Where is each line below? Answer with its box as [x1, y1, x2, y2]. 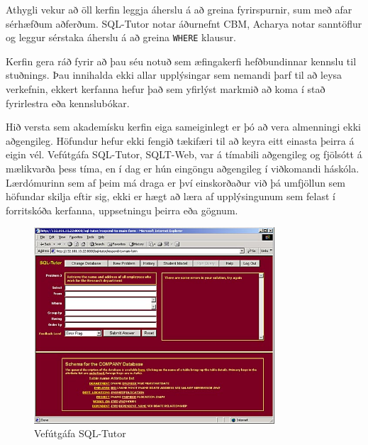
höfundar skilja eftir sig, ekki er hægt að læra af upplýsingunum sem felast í [6, 189, 335, 204]
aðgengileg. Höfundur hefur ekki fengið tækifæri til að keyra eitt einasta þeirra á [6, 133, 355, 148]
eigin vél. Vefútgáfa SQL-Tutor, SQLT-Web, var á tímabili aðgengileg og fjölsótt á [6, 147, 362, 162]
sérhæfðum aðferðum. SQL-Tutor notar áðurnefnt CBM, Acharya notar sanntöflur [6, 16, 362, 31]
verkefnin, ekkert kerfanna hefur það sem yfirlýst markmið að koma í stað [6, 82, 325, 97]
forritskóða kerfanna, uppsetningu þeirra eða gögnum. [6, 202, 238, 217]
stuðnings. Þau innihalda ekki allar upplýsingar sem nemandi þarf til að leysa [6, 67, 342, 82]
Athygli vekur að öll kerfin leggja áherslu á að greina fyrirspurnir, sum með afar [6, 2, 352, 16]
